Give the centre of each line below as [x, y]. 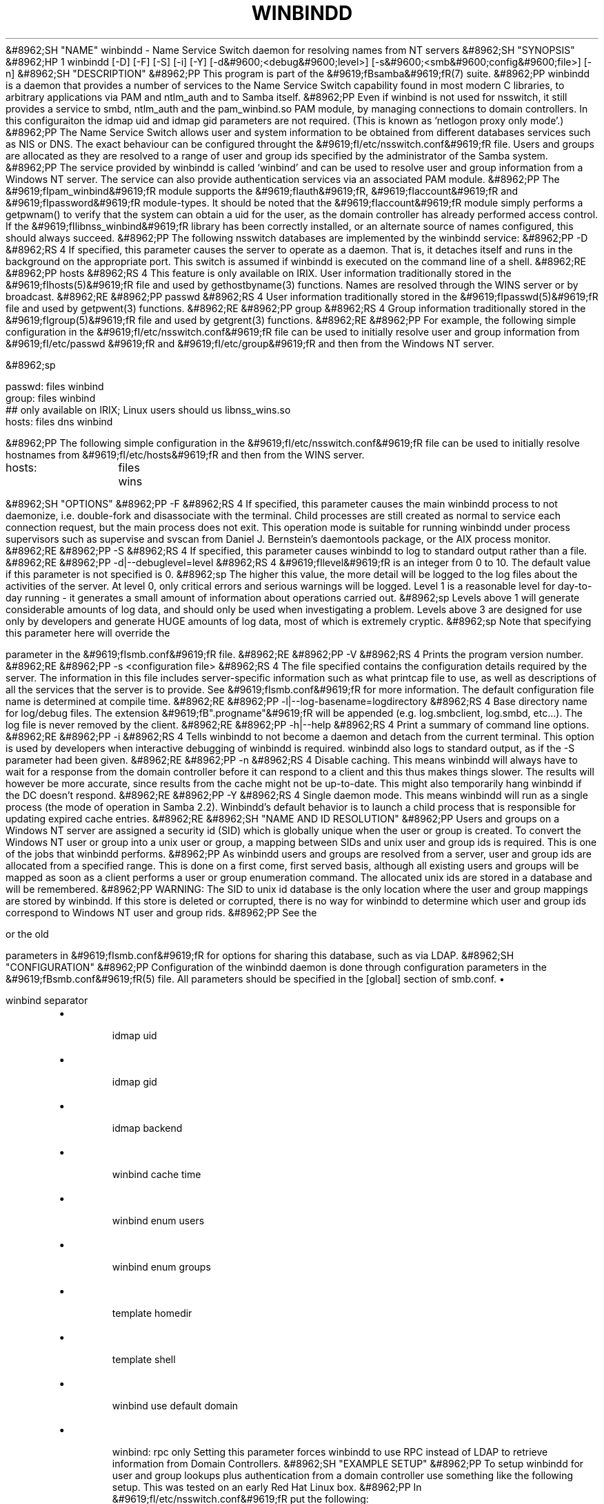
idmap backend [147, 1128]
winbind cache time [157, 1174]
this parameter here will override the [88, 633]
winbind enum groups [161, 1266]
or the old [27, 934]
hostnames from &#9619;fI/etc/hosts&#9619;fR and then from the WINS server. [185, 454]
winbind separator [47, 1000]
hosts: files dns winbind [59, 421]
